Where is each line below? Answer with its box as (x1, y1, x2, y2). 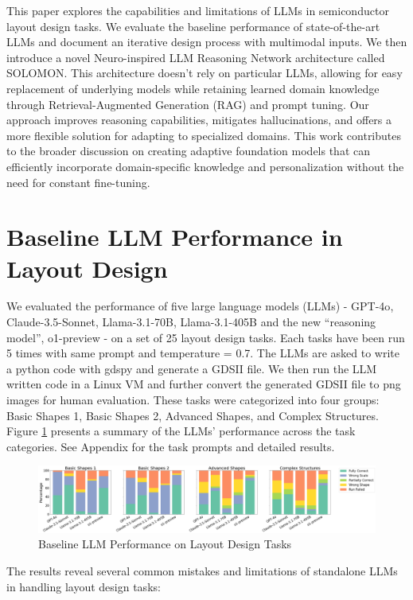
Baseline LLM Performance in (6, 220, 343, 253)
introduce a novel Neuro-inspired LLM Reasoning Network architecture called (6, 49, 385, 65)
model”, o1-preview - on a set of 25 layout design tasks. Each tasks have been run (6, 329, 405, 345)
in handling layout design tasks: (6, 578, 161, 594)
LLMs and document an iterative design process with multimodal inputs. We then (6, 33, 407, 50)
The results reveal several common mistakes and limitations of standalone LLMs (6, 563, 398, 579)
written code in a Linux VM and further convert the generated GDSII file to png (6, 376, 401, 392)
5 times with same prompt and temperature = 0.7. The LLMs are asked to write (6, 345, 399, 361)
